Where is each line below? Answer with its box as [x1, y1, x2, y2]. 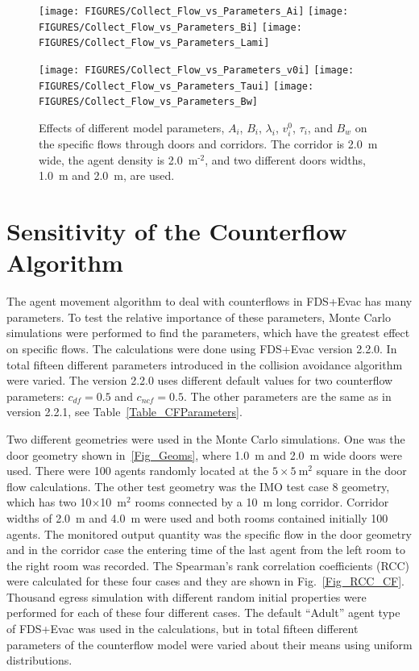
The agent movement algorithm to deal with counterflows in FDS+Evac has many [6, 293, 413, 310]
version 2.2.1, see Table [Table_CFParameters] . [6, 403, 243, 420]
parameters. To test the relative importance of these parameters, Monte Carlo [6, 308, 391, 325]
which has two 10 [6, 494, 92, 511]
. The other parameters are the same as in [183, 387, 392, 404]
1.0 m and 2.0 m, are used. [39, 167, 175, 184]
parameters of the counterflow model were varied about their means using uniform [6, 636, 413, 652]
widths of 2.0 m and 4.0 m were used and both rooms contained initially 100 [6, 509, 388, 526]
